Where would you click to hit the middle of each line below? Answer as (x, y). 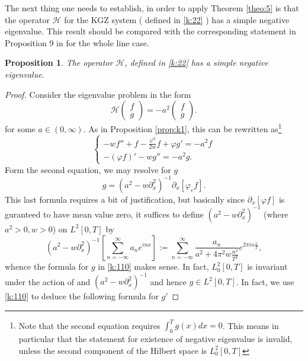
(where (276, 214)
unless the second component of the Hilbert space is (113, 350)
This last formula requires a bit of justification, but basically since (125, 199)
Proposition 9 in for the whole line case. (77, 42)
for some (20, 128)
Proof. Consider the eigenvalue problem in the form (98, 94)
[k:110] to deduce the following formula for (82, 296)
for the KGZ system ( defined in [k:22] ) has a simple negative (177, 19)
